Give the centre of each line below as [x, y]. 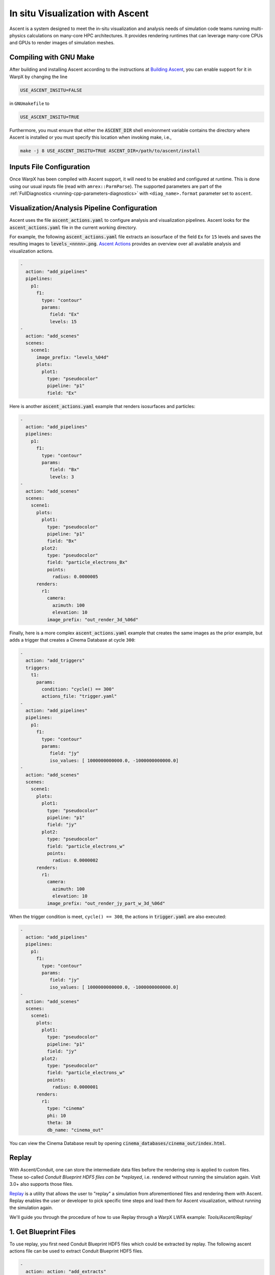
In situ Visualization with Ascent [79, 13]
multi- [257, 29]
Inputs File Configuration [50, 167]
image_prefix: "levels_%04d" [73, 357]
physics [18, 35]
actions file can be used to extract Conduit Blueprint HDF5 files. [76, 1251]
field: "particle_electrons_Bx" [87, 563]
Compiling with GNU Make [52, 57]
